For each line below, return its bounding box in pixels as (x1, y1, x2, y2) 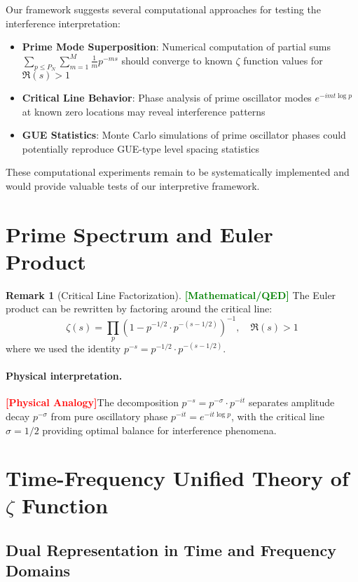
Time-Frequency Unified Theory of (6, 464, 349, 492)
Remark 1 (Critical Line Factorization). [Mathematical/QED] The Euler (6, 287, 336, 302)
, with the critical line (230, 408, 324, 423)
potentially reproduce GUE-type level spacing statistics (22, 141, 260, 155)
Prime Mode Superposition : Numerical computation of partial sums (22, 39, 331, 54)
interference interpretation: (6, 15, 121, 30)
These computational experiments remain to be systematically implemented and (6, 165, 350, 179)
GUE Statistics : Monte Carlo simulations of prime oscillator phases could (22, 127, 346, 142)
